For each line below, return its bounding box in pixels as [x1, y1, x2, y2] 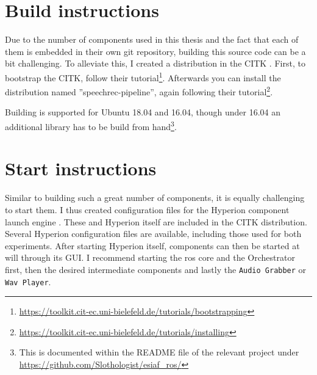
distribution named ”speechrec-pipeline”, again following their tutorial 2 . [5, 84, 273, 98]
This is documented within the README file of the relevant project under [19, 346, 299, 359]
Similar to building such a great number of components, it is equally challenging [5, 191, 305, 204]
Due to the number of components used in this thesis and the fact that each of [5, 33, 299, 46]
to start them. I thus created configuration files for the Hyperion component [5, 203, 290, 216]
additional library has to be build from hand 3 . [5, 118, 177, 133]
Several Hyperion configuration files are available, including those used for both [5, 227, 302, 240]
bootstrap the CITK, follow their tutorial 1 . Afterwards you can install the [5, 69, 281, 84]
